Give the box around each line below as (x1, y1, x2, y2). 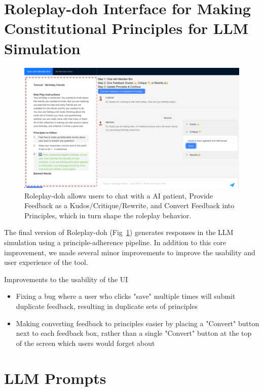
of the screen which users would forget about (16, 337, 155, 348)
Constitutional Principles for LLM (4, 18, 249, 38)
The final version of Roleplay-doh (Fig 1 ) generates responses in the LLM (4, 227, 234, 238)
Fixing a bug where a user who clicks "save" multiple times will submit (16, 291, 236, 301)
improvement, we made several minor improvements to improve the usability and (4, 247, 255, 257)
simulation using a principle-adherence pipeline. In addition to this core (4, 237, 226, 247)
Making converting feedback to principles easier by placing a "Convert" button (16, 318, 259, 328)
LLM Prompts (4, 367, 106, 388)
